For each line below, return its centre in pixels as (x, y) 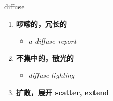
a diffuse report (52, 41)
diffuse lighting (52, 75)
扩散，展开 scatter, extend (63, 92)
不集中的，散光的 (45, 58)
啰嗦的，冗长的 (41, 23)
